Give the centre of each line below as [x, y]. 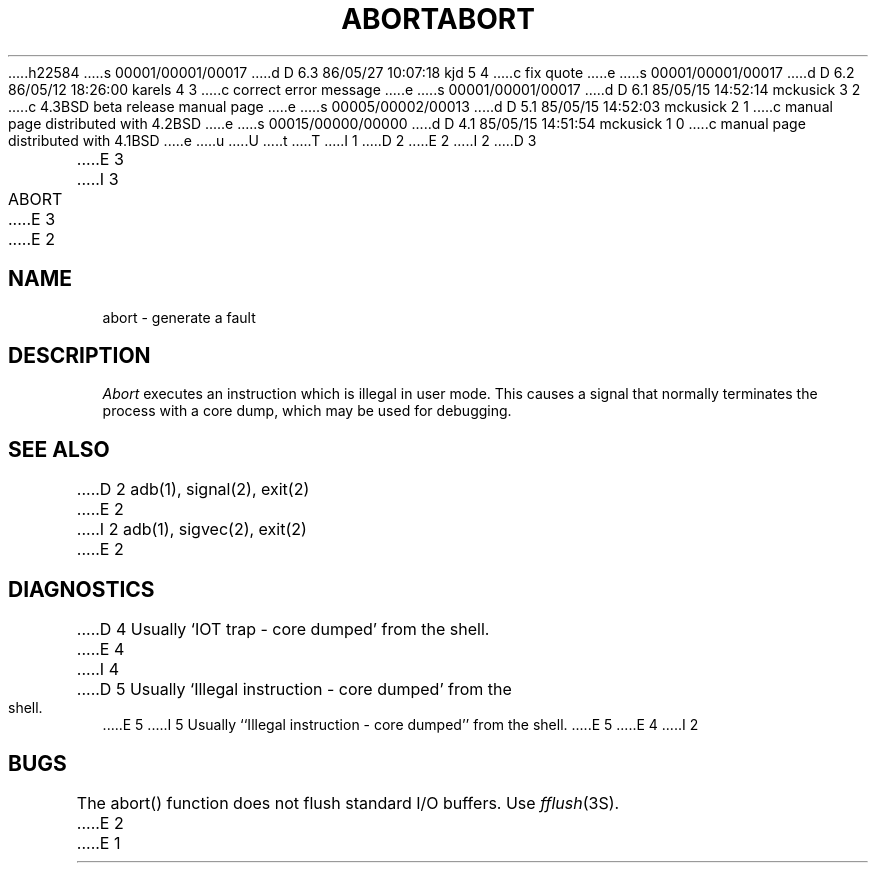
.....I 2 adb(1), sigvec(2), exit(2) [191, 529]
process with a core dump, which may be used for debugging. [307, 411]
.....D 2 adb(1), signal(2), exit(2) [193, 489]
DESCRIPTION [79, 356]
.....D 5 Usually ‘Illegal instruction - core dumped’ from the [294, 689]
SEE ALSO [59, 449]
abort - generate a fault [179, 317]
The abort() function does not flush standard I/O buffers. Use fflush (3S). [348, 802]
